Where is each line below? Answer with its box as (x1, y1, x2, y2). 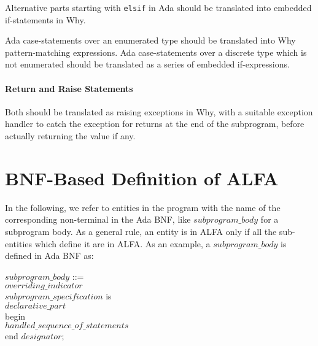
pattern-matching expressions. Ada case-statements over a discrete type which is (5, 45, 307, 58)
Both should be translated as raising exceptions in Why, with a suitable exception (5, 105, 313, 118)
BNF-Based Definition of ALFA (5, 165, 279, 190)
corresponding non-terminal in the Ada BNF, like (5, 213, 191, 226)
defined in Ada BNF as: (5, 249, 94, 262)
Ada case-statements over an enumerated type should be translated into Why (5, 34, 296, 47)
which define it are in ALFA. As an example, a (34, 237, 211, 250)
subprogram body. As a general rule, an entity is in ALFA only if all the (5, 225, 277, 237)
